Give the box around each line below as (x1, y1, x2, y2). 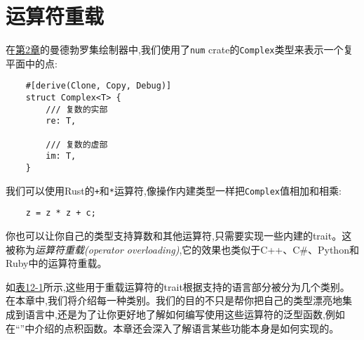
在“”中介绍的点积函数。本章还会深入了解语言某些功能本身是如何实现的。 (6, 320, 339, 335)
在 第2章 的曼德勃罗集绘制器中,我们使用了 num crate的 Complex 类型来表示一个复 (6, 42, 353, 57)
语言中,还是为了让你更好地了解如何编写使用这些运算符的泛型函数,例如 (25, 306, 345, 321)
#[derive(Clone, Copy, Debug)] (25, 81, 172, 91)
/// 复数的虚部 (46, 139, 108, 150)
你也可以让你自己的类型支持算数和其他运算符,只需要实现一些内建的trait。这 (6, 228, 352, 242)
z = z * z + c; (25, 208, 96, 218)
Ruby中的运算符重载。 (6, 256, 107, 270)
